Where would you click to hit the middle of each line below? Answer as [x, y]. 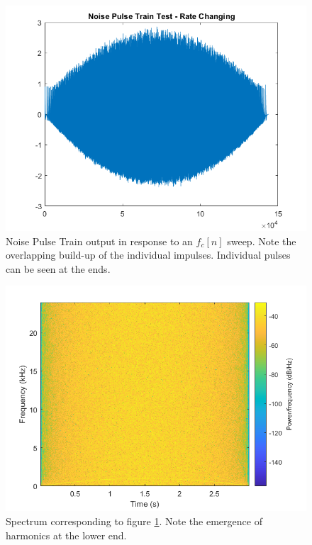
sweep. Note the [262, 241]
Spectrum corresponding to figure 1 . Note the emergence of [134, 521]
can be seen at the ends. [58, 268]
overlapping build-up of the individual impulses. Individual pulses [148, 255]
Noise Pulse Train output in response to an [99, 241]
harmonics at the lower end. [66, 535]
